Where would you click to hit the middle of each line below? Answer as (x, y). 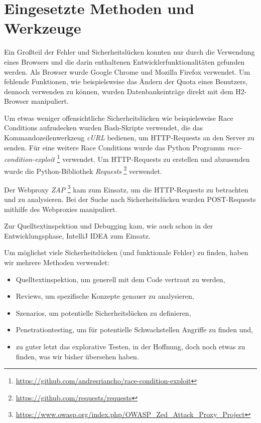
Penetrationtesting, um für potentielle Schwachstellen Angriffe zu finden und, (135, 330)
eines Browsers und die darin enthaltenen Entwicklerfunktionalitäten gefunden (124, 61)
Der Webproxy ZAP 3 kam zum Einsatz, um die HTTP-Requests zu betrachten (126, 188)
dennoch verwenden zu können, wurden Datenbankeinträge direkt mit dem (119, 91)
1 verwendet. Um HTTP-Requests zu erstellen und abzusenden (153, 158)
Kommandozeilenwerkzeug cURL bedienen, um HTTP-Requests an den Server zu (129, 138)
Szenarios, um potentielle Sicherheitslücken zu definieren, (103, 312)
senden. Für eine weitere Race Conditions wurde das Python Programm (114, 147)
